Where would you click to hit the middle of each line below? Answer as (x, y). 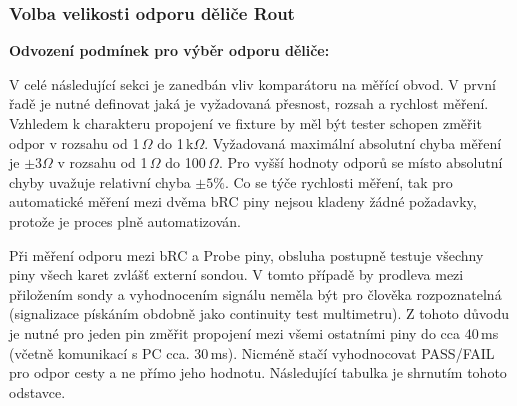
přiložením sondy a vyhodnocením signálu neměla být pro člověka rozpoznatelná (255, 293)
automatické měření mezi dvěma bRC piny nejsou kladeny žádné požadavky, (243, 201)
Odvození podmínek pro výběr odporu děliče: (169, 50)
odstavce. (37, 391)
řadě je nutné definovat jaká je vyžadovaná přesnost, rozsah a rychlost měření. (249, 103)
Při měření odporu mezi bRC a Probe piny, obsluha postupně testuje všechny (246, 254)
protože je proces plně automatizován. (125, 220)
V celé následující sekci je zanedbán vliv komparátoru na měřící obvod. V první (252, 83)
